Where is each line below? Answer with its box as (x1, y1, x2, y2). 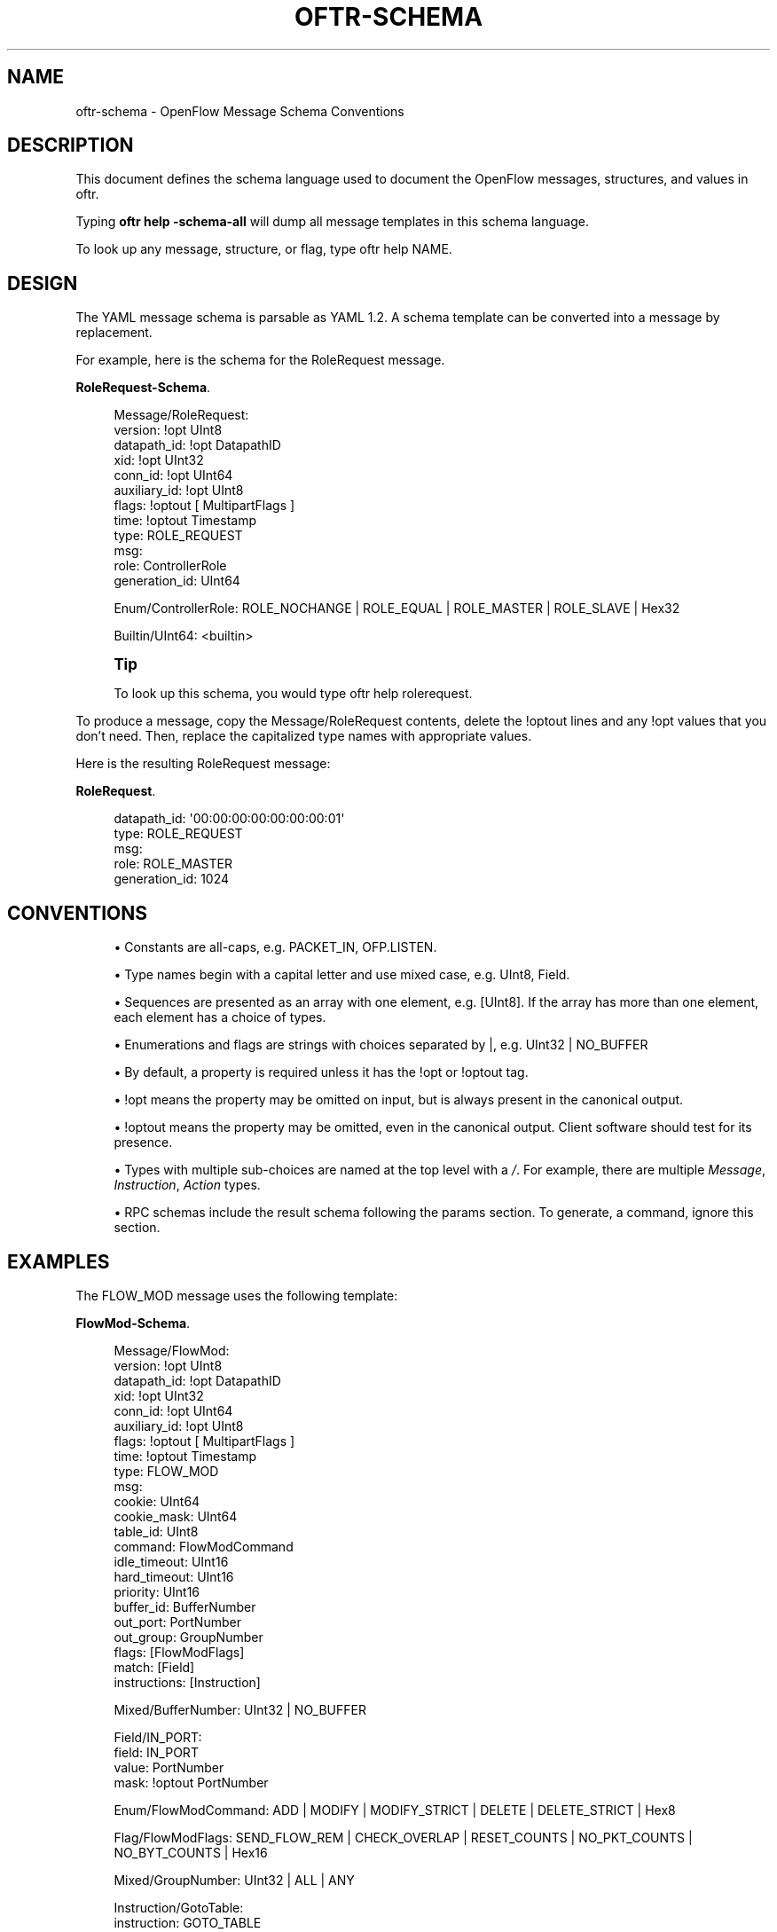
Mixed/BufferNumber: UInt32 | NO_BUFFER (114, 1701, 366, 1717)
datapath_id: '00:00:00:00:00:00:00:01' (114, 811, 345, 827)
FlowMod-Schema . (75, 1315, 191, 1331)
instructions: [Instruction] (114, 1674, 261, 1690)
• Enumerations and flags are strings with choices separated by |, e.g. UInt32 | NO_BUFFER (114, 1037, 648, 1053)
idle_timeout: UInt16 (114, 1553, 229, 1569)
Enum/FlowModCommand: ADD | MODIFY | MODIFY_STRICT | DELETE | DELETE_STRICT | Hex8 (114, 1802, 676, 1818)
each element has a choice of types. (114, 1009, 326, 1025)
